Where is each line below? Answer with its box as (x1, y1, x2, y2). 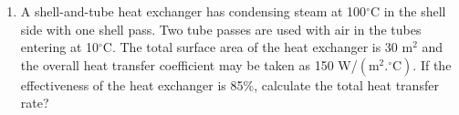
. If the (412, 55, 452, 74)
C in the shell (370, 2, 446, 20)
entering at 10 (20, 37, 99, 57)
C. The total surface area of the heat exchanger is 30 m (102, 37, 413, 57)
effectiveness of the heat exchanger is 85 (20, 75, 244, 94)
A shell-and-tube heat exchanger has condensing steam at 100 (20, 2, 367, 20)
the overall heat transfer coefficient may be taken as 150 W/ (20, 55, 358, 74)
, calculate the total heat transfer (254, 75, 439, 94)
